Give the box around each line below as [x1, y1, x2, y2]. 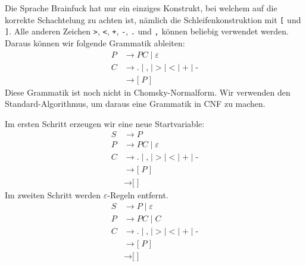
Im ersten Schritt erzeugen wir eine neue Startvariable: [5, 117, 205, 129]
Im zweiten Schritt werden [5, 188, 101, 201]
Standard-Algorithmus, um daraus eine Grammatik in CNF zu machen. [5, 97, 266, 110]
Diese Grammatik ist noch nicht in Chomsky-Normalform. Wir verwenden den [5, 85, 291, 98]
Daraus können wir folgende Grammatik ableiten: [5, 36, 185, 49]
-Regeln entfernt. [107, 188, 168, 201]
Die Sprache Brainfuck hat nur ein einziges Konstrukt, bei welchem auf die [5, 2, 277, 14]
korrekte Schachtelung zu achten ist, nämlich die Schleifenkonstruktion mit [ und [5, 13, 301, 26]
